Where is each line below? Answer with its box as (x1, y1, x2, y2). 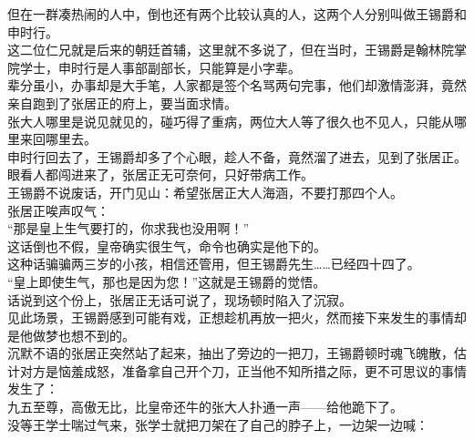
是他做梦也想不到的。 (7, 325, 135, 344)
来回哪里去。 (19, 129, 97, 148)
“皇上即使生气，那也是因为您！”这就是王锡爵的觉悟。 (7, 271, 326, 291)
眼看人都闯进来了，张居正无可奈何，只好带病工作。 (7, 165, 314, 184)
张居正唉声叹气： (7, 200, 109, 220)
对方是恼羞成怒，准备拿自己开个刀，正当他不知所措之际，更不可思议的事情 (19, 361, 467, 380)
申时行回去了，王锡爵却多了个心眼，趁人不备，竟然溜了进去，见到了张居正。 (7, 147, 467, 166)
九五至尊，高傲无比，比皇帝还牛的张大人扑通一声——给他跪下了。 (7, 397, 403, 416)
